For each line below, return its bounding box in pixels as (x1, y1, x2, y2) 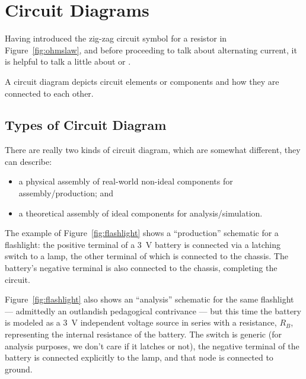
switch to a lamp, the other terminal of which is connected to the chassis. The (5, 250, 288, 262)
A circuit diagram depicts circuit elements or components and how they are (5, 75, 279, 87)
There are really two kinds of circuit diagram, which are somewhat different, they (5, 144, 301, 156)
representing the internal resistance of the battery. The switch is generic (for (5, 328, 282, 340)
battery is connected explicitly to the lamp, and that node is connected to (5, 351, 273, 364)
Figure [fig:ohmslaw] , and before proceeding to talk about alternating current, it (5, 43, 297, 56)
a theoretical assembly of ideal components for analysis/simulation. (18, 206, 263, 219)
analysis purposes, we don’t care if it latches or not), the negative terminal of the (5, 339, 299, 352)
